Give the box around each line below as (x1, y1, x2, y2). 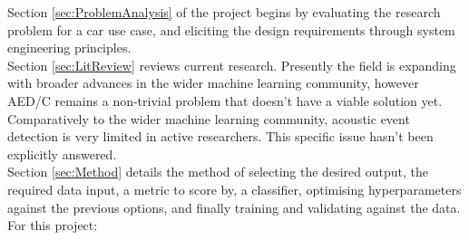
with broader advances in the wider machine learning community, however (7, 73, 419, 92)
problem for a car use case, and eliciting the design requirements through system (7, 20, 455, 39)
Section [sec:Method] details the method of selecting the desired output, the (7, 162, 428, 181)
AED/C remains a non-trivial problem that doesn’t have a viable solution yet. (7, 91, 443, 110)
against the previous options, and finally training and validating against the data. (7, 197, 461, 216)
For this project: (7, 216, 98, 235)
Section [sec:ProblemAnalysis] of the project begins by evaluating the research (7, 3, 441, 21)
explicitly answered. (7, 144, 117, 163)
